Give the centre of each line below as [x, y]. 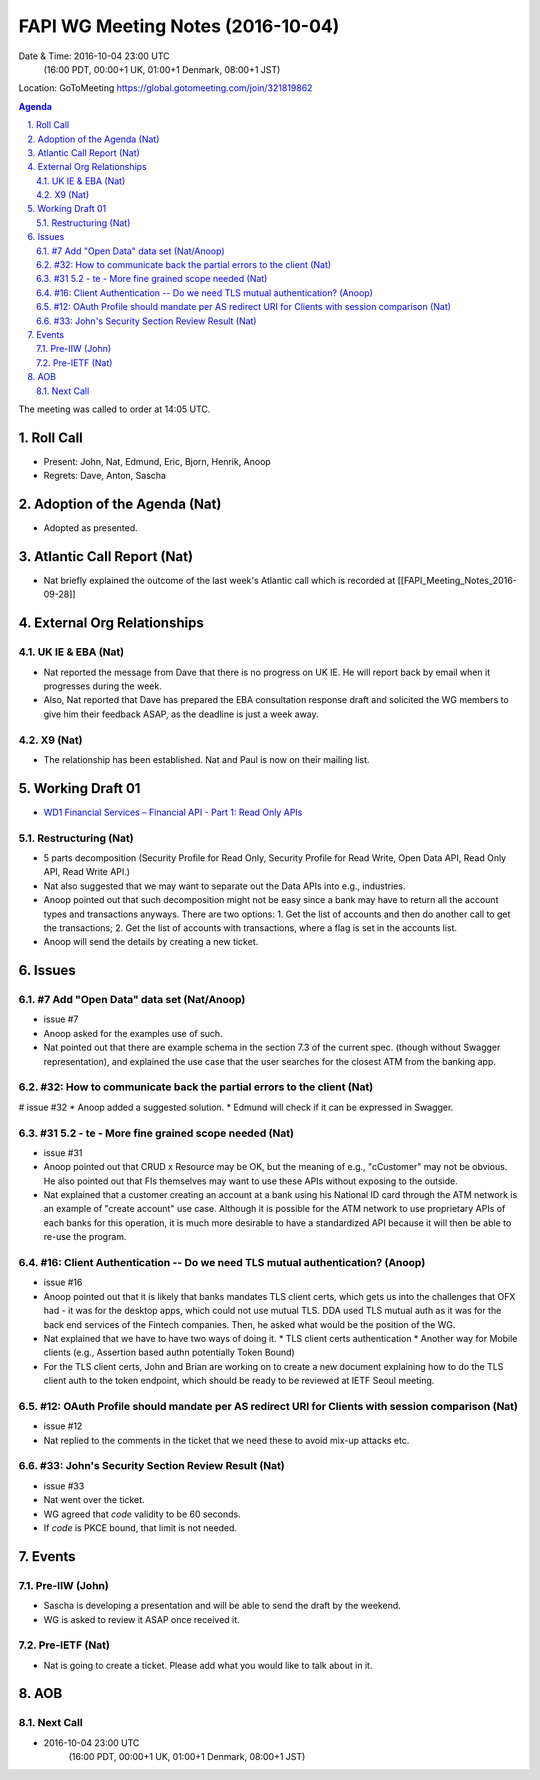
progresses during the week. [102, 686]
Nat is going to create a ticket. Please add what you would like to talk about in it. [208, 1665]
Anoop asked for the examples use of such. [133, 1033]
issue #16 [63, 1282]
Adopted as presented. [91, 528]
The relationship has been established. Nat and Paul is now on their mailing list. [206, 759]
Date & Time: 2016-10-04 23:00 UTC [94, 56]
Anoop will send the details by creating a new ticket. [151, 942]
